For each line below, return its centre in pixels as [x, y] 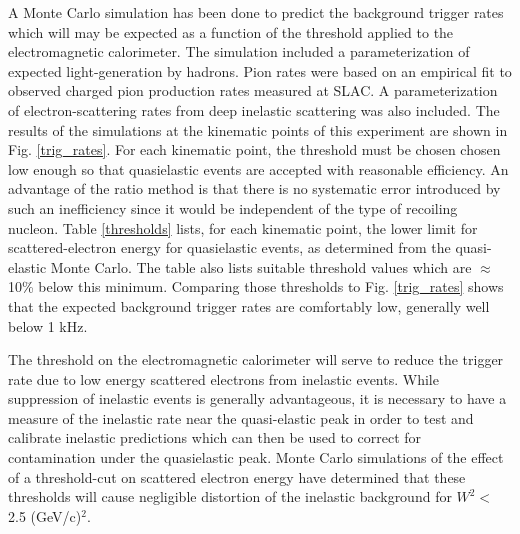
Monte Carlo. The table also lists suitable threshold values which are [261, 266]
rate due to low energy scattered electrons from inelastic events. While [223, 378]
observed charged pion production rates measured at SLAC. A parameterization [253, 90]
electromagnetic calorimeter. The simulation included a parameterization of [239, 51]
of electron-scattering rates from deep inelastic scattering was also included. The [254, 109]
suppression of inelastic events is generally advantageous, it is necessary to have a [257, 398]
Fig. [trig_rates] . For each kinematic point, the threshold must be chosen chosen [254, 149]
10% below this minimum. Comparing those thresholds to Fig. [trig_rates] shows [256, 286]
